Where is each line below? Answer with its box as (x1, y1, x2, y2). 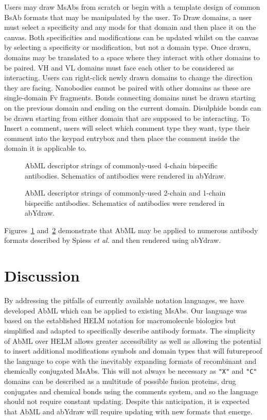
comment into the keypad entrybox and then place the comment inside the (4, 132, 240, 143)
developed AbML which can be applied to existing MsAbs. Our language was (4, 305, 247, 316)
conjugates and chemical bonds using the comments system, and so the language (4, 386, 258, 396)
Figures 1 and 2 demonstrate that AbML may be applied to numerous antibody (4, 224, 258, 235)
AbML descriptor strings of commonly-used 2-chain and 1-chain (25, 187, 226, 198)
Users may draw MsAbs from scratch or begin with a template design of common (4, 2, 260, 12)
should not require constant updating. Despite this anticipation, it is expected (4, 396, 250, 407)
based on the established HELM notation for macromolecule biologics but (4, 315, 236, 326)
